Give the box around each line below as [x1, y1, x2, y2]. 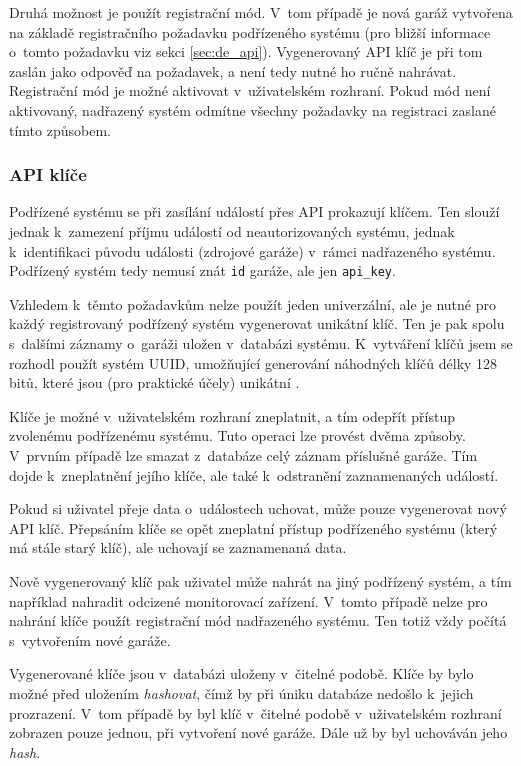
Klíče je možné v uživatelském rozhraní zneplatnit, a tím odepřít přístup [9, 405, 455, 426]
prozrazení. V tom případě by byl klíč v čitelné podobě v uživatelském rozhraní [9, 702, 502, 723]
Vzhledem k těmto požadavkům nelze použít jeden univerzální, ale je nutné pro [9, 293, 496, 314]
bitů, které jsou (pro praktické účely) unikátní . [9, 372, 300, 393]
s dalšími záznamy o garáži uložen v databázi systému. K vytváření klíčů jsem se [9, 333, 513, 353]
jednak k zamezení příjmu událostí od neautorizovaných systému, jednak [9, 220, 455, 241]
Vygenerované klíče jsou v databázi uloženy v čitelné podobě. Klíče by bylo [9, 663, 474, 684]
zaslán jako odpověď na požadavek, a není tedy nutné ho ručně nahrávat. [9, 60, 457, 81]
